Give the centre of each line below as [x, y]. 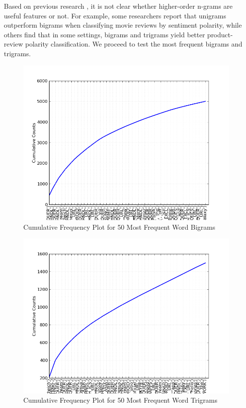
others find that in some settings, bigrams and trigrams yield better [105, 34]
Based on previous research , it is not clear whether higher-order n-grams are [118, 6]
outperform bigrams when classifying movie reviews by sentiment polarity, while [123, 25]
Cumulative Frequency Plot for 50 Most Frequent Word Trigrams [121, 400]
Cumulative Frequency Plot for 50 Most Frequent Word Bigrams [119, 227]
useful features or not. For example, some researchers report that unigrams [115, 15]
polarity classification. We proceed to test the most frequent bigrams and [134, 44]
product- [220, 34]
